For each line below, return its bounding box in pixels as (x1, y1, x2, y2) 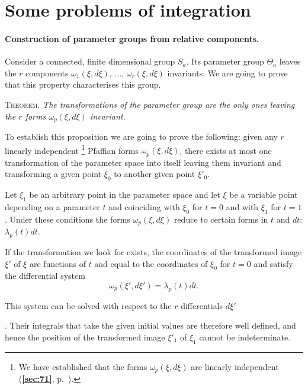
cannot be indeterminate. (199, 330, 291, 343)
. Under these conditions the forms (5, 213, 130, 225)
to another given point (114, 168, 195, 180)
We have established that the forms (18, 360, 147, 372)
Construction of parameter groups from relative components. (5, 32, 259, 44)
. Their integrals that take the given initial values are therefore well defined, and (5, 319, 296, 332)
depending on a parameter (5, 200, 100, 213)
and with (226, 200, 259, 213)
